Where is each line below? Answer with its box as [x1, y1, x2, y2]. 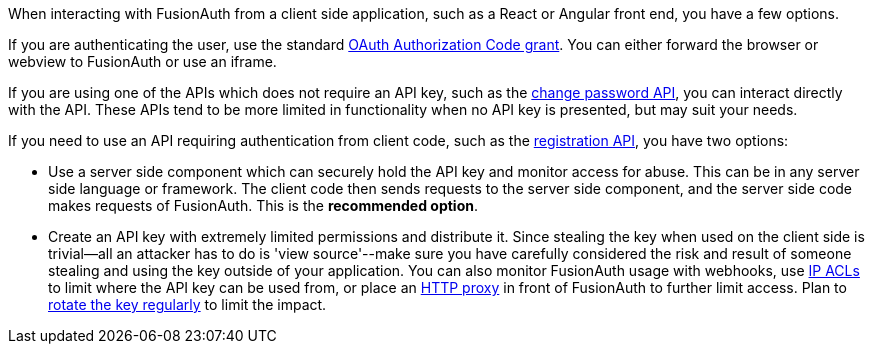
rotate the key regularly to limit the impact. [48, 296, 327, 313]
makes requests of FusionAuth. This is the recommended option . [48, 197, 478, 214]
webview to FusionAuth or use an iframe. [8, 53, 277, 70]
